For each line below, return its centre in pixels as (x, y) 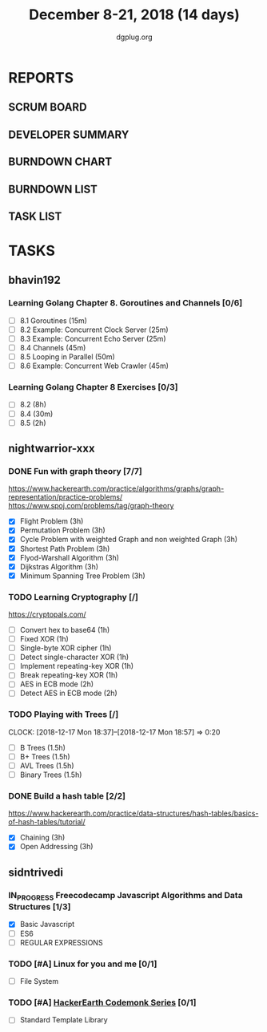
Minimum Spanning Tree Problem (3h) (82, 576)
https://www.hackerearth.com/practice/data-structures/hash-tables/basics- (133, 813)
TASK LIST (35, 216)
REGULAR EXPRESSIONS (61, 942)
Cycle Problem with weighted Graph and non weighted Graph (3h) (129, 540)
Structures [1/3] (40, 907)
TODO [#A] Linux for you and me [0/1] (83, 964)
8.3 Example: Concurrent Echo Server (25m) (93, 338)
